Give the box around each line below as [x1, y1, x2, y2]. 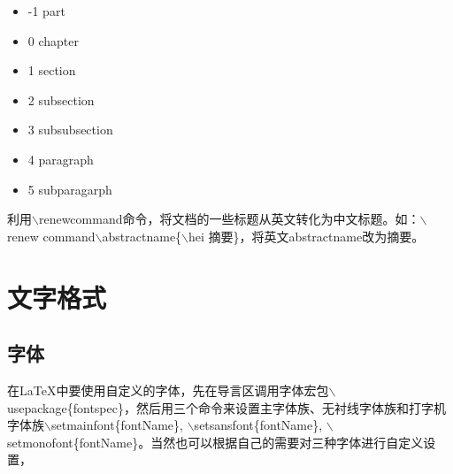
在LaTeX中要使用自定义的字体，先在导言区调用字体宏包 [7, 380, 329, 399]
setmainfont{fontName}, [50, 416, 183, 434]
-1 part [27, 2, 65, 19]
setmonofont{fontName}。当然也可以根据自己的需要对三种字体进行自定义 [7, 432, 424, 451]
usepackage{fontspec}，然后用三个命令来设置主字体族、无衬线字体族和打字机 [7, 398, 446, 417]
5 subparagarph [27, 180, 112, 198]
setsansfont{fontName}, [194, 416, 323, 434]
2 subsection [27, 90, 95, 109]
